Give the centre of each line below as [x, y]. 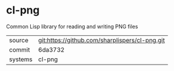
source [19, 40]
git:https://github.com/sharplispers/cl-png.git [101, 40]
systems [21, 59]
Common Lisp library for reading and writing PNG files [72, 26]
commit [20, 49]
